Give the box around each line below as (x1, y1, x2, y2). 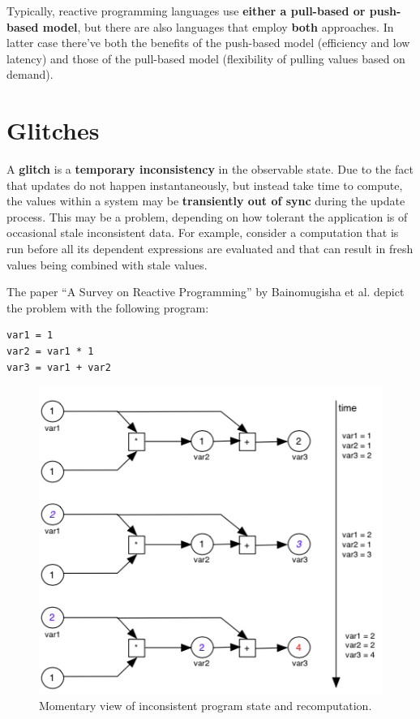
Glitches (6, 114, 100, 147)
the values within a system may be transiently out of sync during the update (6, 192, 405, 209)
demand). (6, 66, 54, 83)
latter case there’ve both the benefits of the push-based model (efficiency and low (6, 34, 410, 51)
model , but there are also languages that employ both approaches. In (42, 18, 394, 35)
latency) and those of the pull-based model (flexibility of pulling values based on (6, 50, 405, 67)
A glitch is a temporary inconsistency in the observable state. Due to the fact (6, 161, 414, 178)
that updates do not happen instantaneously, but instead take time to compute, (6, 176, 403, 193)
